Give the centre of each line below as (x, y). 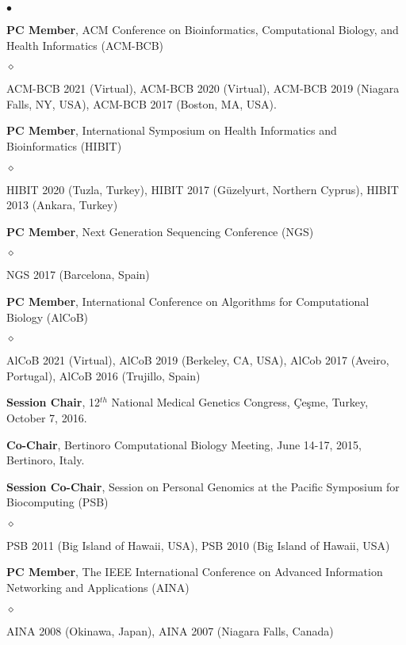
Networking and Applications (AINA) (98, 588)
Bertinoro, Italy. (46, 460)
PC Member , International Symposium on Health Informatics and (172, 130)
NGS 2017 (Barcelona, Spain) (78, 275)
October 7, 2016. (47, 417)
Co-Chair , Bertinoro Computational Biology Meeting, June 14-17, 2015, (184, 444)
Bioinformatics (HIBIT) (64, 145)
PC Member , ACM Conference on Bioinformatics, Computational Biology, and (203, 29)
